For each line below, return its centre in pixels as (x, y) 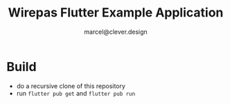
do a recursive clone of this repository (71, 86)
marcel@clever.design (116, 32)
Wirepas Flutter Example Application (116, 13)
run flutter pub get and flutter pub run (76, 93)
